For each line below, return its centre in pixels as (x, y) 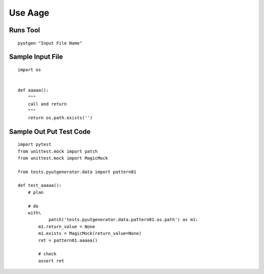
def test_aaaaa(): (40, 185)
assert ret (51, 261)
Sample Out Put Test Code (50, 131)
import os (29, 69)
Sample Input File (36, 57)
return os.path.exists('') (60, 118)
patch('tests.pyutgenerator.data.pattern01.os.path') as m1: (123, 220)
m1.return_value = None (67, 227)
